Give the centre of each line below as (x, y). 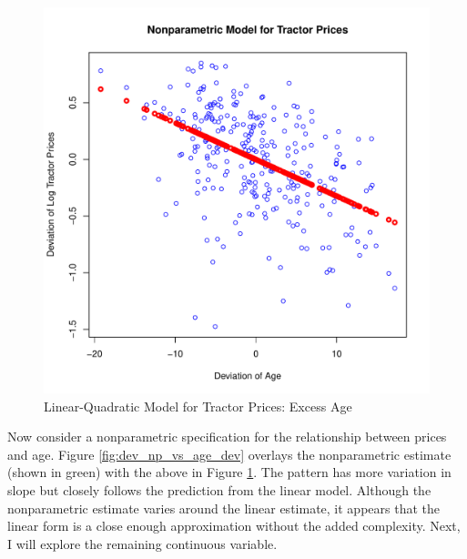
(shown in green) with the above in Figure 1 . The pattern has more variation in (229, 472)
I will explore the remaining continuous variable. (142, 543)
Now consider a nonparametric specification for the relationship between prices (227, 437)
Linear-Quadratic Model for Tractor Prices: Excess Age (198, 406)
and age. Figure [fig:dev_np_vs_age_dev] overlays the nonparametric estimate (229, 454)
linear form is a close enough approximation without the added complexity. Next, (234, 526)
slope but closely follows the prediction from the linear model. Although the (219, 489)
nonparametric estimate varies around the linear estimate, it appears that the (223, 508)
